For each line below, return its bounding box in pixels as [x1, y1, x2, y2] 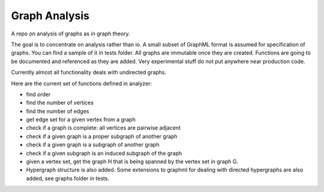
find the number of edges [26, 107, 89, 115]
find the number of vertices [26, 99, 94, 106]
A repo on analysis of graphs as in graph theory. [11, 30, 130, 37]
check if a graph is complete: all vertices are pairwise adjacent [26, 124, 181, 131]
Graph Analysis [11, 9, 90, 22]
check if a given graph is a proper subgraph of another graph [26, 133, 178, 140]
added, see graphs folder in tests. [26, 175, 110, 182]
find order [26, 91, 51, 98]
